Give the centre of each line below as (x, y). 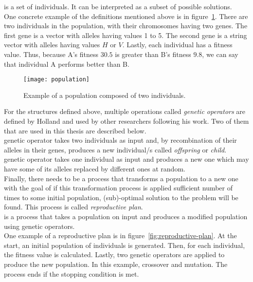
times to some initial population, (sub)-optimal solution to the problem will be (121, 197)
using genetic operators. (39, 226)
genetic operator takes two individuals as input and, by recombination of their (120, 140)
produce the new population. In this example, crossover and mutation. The (116, 264)
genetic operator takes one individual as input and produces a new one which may (126, 159)
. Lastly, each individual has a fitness (177, 45)
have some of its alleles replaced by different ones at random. (95, 168)
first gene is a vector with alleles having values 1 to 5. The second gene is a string (126, 35)
